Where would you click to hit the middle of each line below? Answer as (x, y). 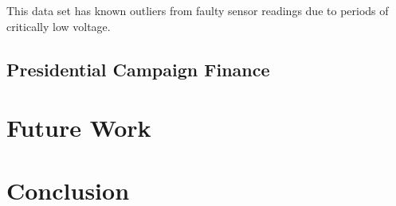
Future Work (79, 128)
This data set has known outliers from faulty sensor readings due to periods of (198, 10)
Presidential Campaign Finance (138, 69)
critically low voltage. (59, 26)
